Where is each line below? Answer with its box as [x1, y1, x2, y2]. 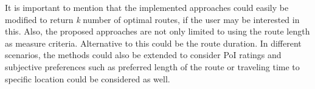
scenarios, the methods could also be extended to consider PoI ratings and [5, 48, 282, 61]
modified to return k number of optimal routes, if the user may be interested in [5, 13, 300, 25]
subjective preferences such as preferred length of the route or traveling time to [5, 60, 300, 73]
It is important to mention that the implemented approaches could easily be [5, 1, 289, 13]
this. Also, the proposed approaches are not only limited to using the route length [5, 25, 310, 38]
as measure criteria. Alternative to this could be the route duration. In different [5, 36, 302, 49]
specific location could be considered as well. [5, 72, 170, 85]
